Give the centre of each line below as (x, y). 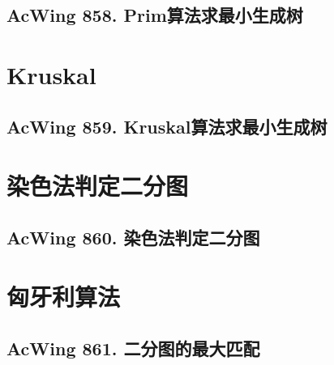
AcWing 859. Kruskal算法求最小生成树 (167, 126)
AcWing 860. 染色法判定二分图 (133, 237)
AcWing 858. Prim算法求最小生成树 (155, 15)
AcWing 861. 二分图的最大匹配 (133, 348)
